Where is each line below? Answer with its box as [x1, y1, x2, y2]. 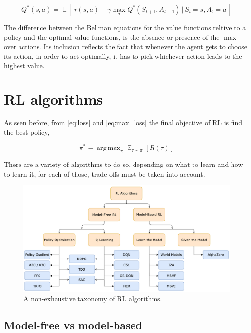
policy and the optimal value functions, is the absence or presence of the [4, 32, 220, 42]
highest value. [4, 60, 45, 71]
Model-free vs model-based [4, 317, 143, 332]
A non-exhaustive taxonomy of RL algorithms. [23, 293, 162, 303]
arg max [97, 145, 120, 152]
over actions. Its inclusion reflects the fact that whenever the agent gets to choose [4, 41, 248, 52]
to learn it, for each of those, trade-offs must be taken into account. [4, 168, 205, 179]
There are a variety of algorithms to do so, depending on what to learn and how [4, 159, 243, 169]
